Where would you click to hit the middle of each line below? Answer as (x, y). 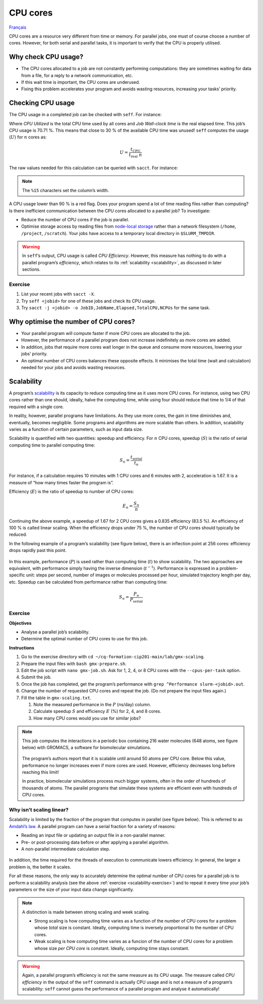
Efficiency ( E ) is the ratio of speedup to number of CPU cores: (72, 491)
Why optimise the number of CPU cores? (72, 322)
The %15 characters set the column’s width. (66, 190)
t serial (136, 457)
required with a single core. (37, 407)
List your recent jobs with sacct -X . (58, 294)
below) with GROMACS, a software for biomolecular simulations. (87, 747)
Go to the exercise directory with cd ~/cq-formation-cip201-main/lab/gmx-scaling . (113, 657)
